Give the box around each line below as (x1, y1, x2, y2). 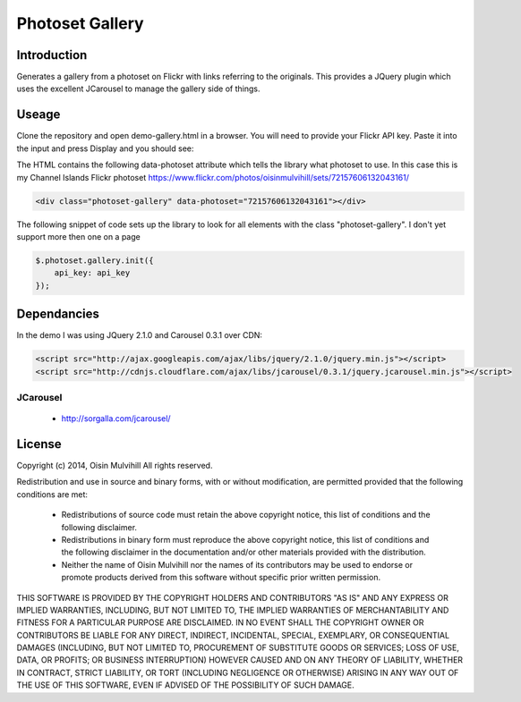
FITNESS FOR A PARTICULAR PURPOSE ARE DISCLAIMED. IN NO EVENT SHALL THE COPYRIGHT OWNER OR (16, 617, 424, 628)
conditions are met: (16, 488, 89, 500)
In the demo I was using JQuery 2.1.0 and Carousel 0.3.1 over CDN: (16, 330, 263, 341)
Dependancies (16, 307, 100, 322)
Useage (16, 107, 61, 123)
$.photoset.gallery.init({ (35, 255, 154, 266)
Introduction (16, 47, 88, 63)
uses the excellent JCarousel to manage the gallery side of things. (16, 83, 260, 94)
